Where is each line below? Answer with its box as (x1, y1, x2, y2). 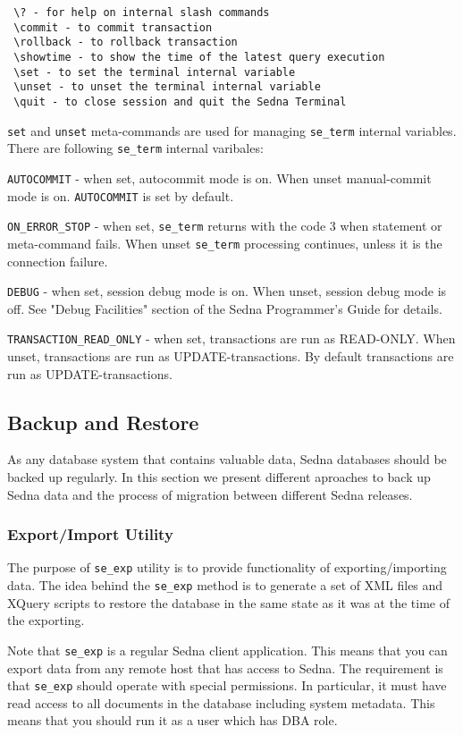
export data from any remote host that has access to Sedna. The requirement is (7, 658, 443, 677)
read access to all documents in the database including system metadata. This (7, 693, 435, 712)
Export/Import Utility (7, 523, 173, 545)
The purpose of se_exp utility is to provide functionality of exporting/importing (7, 558, 447, 577)
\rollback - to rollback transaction (13, 36, 238, 49)
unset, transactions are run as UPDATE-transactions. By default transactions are (7, 347, 454, 366)
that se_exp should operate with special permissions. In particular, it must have (7, 676, 447, 695)
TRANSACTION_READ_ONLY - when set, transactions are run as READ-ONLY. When (7, 329, 456, 348)
